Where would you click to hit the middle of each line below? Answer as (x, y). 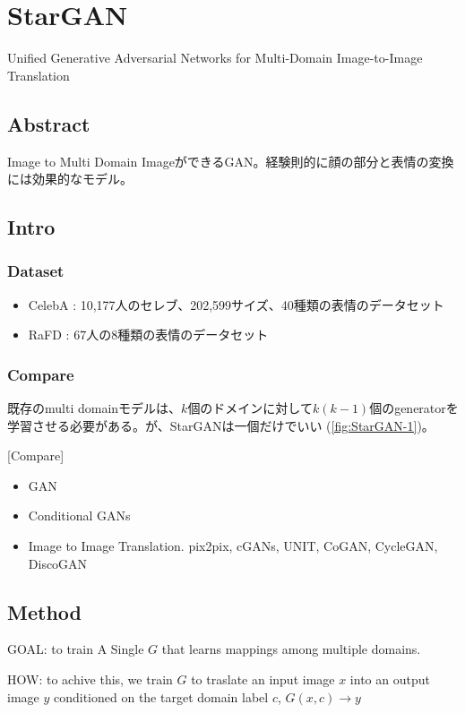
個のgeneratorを (414, 408)
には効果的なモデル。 (70, 179)
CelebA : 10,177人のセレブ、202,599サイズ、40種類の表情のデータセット (236, 304)
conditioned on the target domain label (161, 696)
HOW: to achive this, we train (90, 679)
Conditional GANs (79, 515)
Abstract (49, 123)
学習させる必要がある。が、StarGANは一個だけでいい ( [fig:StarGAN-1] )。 (221, 425)
